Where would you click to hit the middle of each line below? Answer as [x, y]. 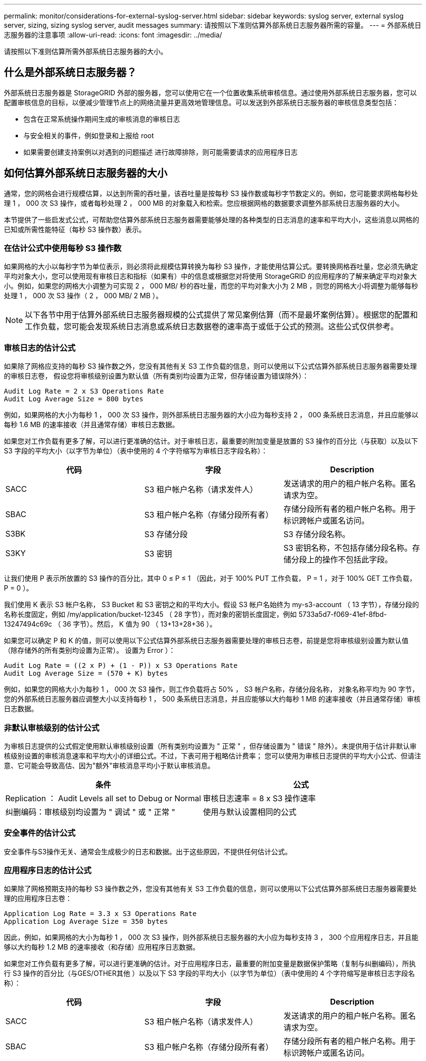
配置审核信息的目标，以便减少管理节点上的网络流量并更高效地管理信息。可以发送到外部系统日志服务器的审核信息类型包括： [201, 102]
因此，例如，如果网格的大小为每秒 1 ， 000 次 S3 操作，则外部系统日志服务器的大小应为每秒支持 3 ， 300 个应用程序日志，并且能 [211, 937]
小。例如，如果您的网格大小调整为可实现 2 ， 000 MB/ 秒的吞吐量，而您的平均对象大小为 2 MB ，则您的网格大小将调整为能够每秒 [211, 286]
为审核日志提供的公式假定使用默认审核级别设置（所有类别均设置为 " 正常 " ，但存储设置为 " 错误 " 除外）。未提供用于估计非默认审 [210, 746]
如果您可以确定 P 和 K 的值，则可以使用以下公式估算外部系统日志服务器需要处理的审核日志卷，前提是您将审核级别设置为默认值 [206, 641]
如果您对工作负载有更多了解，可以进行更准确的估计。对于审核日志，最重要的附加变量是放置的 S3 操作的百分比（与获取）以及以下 [211, 441]
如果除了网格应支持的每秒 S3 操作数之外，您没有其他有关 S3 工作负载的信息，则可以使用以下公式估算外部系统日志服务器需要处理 [211, 366]
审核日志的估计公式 [40, 348]
